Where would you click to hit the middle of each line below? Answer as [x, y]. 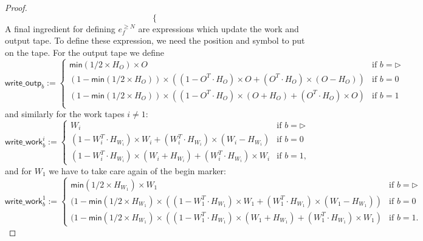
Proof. [16, 7]
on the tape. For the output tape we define [84, 52]
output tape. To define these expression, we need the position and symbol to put [155, 40]
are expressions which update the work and [218, 28]
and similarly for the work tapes [65, 114]
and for [19, 170]
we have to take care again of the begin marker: [137, 170]
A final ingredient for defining [60, 28]
